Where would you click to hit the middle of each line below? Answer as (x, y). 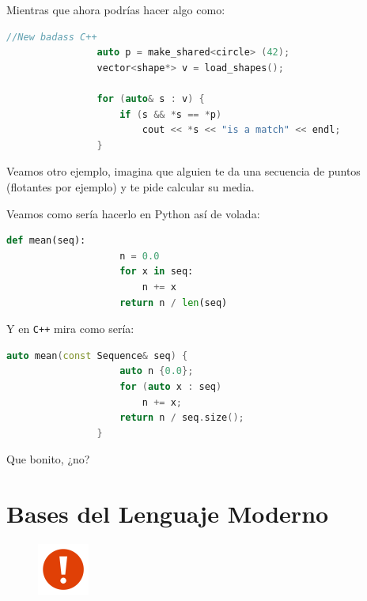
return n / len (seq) (174, 302)
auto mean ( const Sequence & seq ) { (97, 355)
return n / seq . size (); (182, 418)
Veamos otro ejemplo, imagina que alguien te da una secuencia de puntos (183, 171)
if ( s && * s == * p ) (171, 114)
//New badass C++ (52, 37)
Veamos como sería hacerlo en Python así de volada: (133, 213)
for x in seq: (157, 272)
